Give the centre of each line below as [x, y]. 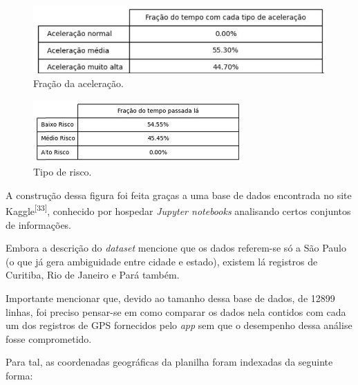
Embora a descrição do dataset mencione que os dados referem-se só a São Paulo [176, 248]
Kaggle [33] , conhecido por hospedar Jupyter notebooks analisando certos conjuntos [178, 210]
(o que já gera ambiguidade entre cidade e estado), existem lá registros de [162, 261]
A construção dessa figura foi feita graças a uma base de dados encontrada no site [179, 195]
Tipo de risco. [63, 172]
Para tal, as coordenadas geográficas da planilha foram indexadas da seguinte [169, 362]
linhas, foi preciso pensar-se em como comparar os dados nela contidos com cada [176, 311]
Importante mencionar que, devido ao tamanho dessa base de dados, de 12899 [170, 298]
